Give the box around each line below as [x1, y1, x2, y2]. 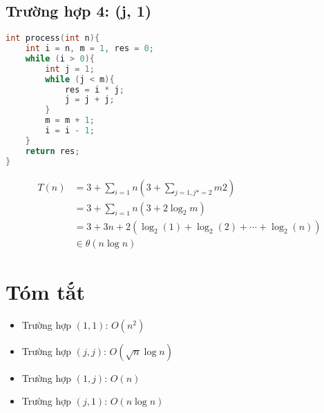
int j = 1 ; [45, 64, 95, 74]
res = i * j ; [64, 84, 124, 95]
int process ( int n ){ [6, 33, 100, 44]
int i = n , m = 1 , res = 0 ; [25, 44, 154, 54]
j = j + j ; [64, 95, 115, 105]
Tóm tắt [6, 277, 85, 305]
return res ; [25, 146, 80, 156]
